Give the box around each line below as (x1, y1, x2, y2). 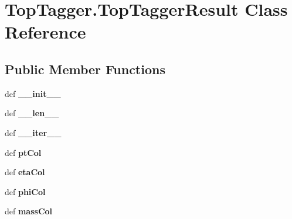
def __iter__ (5, 126, 62, 138)
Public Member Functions (5, 60, 165, 78)
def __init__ (5, 87, 61, 99)
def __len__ (5, 107, 59, 119)
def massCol (5, 205, 53, 217)
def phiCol (5, 185, 46, 197)
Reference (5, 20, 86, 44)
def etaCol (5, 166, 45, 178)
